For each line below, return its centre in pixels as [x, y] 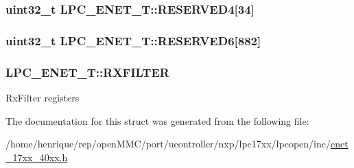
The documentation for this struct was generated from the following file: [157, 120]
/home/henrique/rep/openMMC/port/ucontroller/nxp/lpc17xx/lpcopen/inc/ [168, 144]
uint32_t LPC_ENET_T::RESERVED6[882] [133, 40]
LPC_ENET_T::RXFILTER [87, 72]
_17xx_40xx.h [37, 157]
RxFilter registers [43, 97]
